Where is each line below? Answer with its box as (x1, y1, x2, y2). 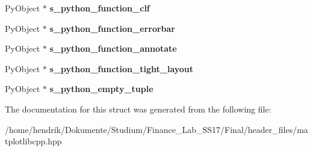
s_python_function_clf (49, 2, 150, 14)
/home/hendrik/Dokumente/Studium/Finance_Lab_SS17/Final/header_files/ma (5, 123, 308, 135)
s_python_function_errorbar (49, 22, 175, 34)
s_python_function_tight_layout (49, 62, 194, 75)
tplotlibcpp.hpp (5, 135, 62, 147)
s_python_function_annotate (49, 42, 177, 55)
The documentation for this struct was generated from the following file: (5, 102, 271, 115)
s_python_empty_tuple (49, 82, 153, 95)
